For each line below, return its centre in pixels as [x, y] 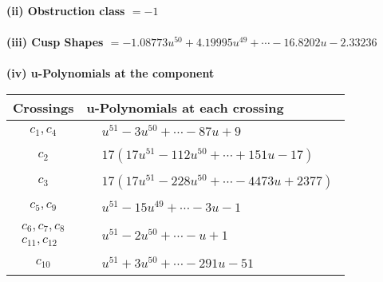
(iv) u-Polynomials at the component [111, 73]
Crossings [43, 107]
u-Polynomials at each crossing [185, 107]
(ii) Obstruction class [66, 10]
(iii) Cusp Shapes [55, 42]
